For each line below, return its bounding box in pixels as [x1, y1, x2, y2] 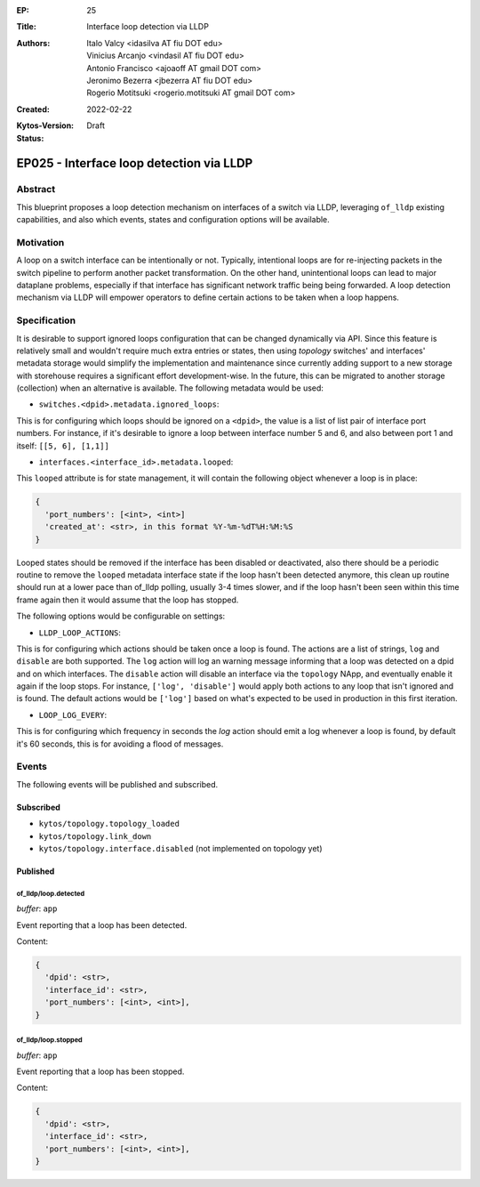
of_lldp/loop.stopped [16, 1036, 84, 1045]
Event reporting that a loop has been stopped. [16, 1066, 185, 1077]
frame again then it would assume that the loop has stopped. [16, 594, 239, 605]
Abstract [16, 183, 56, 196]
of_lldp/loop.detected [16, 889, 85, 898]
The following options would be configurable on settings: [16, 610, 226, 622]
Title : [16, 21, 37, 32]
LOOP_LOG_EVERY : [38, 709, 108, 720]
